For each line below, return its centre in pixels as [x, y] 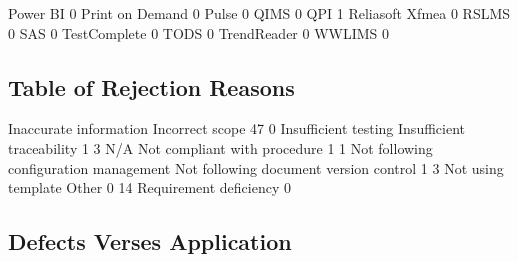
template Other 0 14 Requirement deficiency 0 [149, 187]
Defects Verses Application [150, 241]
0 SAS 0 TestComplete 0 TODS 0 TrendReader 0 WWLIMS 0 [199, 32]
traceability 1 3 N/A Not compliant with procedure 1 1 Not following [220, 147]
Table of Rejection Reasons [151, 86]
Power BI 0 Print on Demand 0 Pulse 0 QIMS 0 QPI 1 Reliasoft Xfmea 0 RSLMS [259, 13]
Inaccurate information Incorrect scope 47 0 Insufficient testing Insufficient [236, 128]
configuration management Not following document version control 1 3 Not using [256, 167]
